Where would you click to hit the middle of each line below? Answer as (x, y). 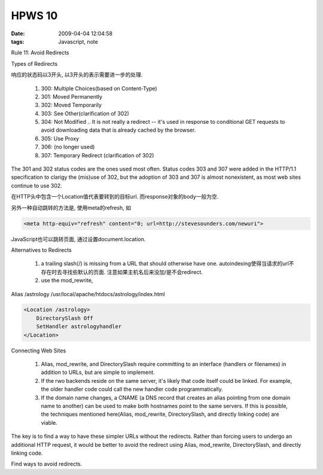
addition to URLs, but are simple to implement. (98, 372)
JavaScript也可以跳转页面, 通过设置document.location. (78, 239)
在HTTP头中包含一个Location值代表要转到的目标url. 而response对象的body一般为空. (115, 197)
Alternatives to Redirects (41, 250)
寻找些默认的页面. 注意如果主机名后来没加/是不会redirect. (132, 272)
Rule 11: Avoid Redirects (40, 53)
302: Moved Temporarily (71, 105)
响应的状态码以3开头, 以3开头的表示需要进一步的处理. (77, 75)
